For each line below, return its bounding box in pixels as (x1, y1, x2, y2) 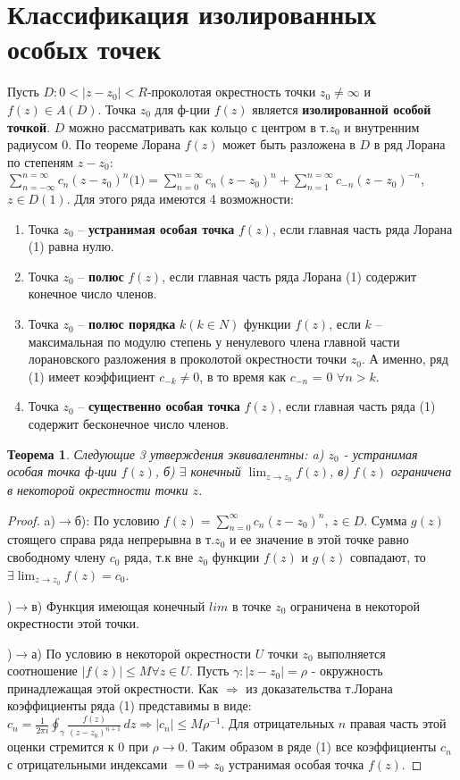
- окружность (311, 661, 383, 680)
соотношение (7, 661, 78, 680)
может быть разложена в (222, 135, 355, 154)
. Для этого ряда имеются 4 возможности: (66, 189, 294, 208)
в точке (232, 596, 272, 615)
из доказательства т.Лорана (246, 678, 393, 697)
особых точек (7, 30, 162, 67)
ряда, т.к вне (124, 548, 194, 566)
